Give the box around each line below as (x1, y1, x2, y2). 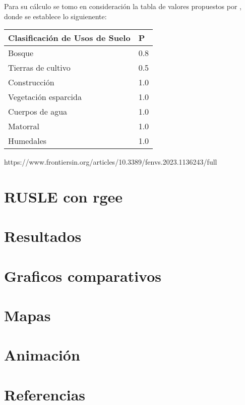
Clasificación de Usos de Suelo (8, 32, 131, 44)
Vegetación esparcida (8, 91, 82, 103)
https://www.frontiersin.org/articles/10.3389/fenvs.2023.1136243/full (4, 157, 217, 167)
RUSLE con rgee (4, 186, 123, 207)
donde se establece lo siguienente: (4, 11, 107, 21)
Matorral (8, 120, 39, 132)
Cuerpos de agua (8, 106, 68, 118)
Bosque (8, 47, 34, 59)
